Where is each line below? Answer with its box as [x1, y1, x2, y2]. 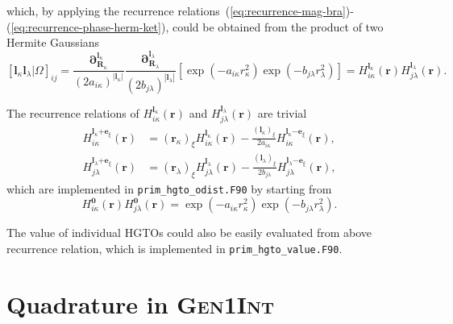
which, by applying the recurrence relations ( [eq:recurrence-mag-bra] [6, 2, 346, 19]
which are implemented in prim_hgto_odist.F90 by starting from [6, 180, 332, 197]
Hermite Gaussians [6, 34, 100, 51]
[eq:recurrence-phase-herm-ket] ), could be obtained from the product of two [10, 18, 384, 35]
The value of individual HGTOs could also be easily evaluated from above [6, 224, 372, 241]
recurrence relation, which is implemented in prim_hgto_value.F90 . [6, 239, 343, 256]
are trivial [257, 104, 307, 121]
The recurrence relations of [6, 104, 139, 121]
